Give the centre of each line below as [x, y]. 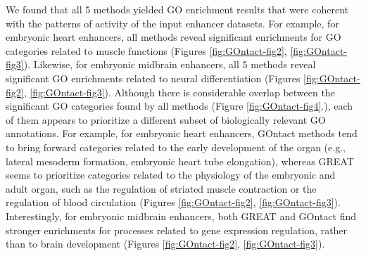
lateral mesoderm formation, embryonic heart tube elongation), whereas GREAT [180, 161]
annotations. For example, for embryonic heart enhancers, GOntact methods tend [182, 133]
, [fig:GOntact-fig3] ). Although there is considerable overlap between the [179, 92]
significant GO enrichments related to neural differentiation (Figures [153, 78]
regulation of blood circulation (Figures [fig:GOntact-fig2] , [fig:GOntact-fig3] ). [173, 202]
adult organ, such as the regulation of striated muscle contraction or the [161, 188]
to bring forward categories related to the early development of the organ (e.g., [176, 147]
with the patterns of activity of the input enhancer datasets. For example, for [172, 23]
